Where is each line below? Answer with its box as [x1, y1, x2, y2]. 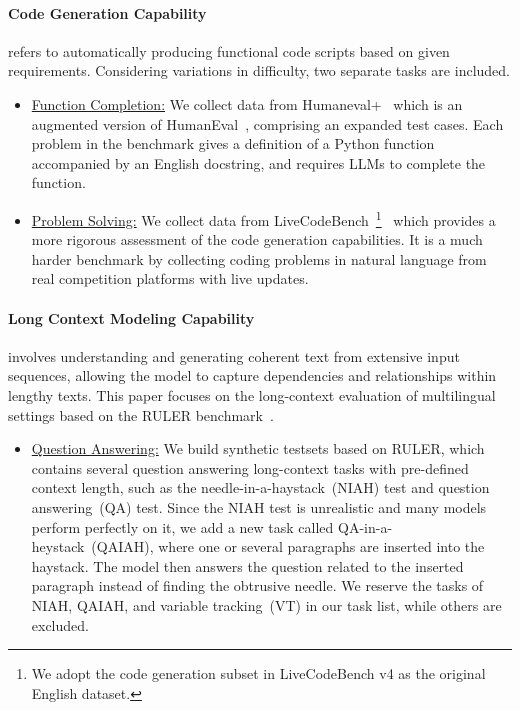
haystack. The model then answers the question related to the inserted [31, 555, 464, 576]
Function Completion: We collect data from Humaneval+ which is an [31, 93, 463, 114]
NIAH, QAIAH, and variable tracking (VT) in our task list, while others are [31, 594, 502, 615]
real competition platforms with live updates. [31, 268, 309, 289]
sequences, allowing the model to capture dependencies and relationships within [8, 365, 497, 386]
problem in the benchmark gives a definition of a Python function [31, 133, 435, 154]
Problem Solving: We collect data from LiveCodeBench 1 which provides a [31, 206, 496, 230]
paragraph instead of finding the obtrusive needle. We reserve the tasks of [31, 575, 484, 596]
